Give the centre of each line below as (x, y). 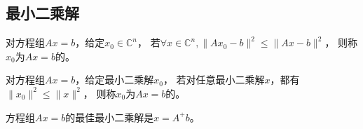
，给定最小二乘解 (115, 80)
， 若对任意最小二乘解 (214, 80)
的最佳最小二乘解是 (110, 117)
